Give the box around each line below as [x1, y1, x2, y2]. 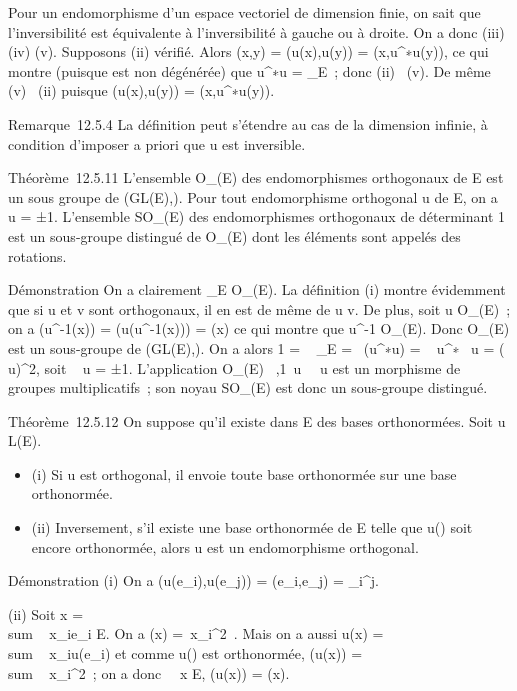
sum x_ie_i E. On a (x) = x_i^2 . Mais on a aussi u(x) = [8, 623, 384, 644]
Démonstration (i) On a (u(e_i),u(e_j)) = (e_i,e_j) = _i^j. [8, 570, 379, 591]
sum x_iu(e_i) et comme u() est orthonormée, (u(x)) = [8, 643, 363, 664]
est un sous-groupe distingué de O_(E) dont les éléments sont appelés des [8, 225, 461, 246]
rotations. [8, 245, 67, 266]
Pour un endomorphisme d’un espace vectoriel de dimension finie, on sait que [8, 2, 481, 22]
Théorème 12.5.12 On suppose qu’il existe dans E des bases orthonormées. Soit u [8, 410, 506, 431]
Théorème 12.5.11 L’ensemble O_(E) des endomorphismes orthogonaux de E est [8, 167, 504, 188]
